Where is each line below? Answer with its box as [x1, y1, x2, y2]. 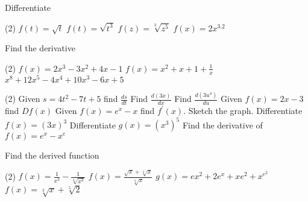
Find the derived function [5, 149, 99, 162]
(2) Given [5, 92, 40, 105]
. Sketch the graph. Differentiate [183, 104, 303, 116]
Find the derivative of [182, 118, 263, 131]
